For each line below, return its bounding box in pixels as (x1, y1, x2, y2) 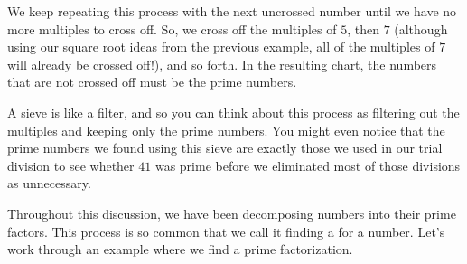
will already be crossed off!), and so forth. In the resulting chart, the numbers (7, 54, 437, 73)
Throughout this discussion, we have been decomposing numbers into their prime (7, 203, 456, 222)
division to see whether (7, 156, 135, 174)
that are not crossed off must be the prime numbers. (7, 72, 297, 91)
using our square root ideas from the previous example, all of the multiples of (7, 37, 435, 56)
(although (394, 19, 448, 38)
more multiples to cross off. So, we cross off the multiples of (7, 19, 337, 38)
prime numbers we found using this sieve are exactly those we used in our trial (7, 138, 443, 157)
